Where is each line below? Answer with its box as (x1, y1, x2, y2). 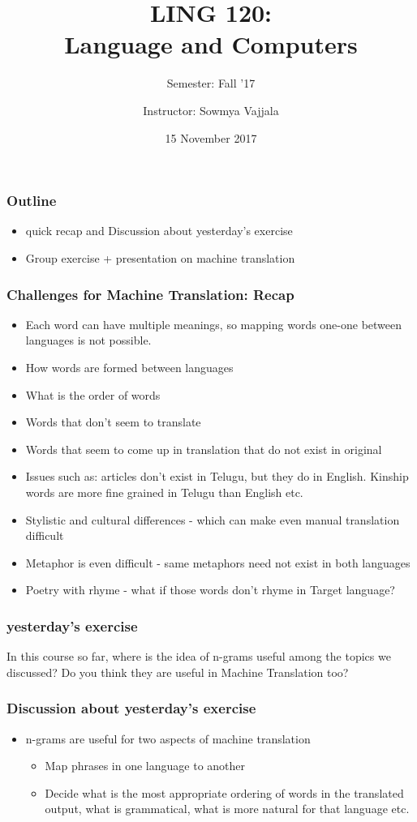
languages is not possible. (25, 332, 152, 349)
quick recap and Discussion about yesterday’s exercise (25, 222, 293, 239)
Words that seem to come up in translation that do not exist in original (25, 440, 382, 457)
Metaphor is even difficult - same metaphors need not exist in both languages (25, 554, 411, 571)
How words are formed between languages (25, 358, 234, 375)
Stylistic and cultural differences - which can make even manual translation (25, 511, 400, 528)
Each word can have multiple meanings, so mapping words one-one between (25, 315, 402, 332)
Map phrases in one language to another (45, 757, 246, 774)
